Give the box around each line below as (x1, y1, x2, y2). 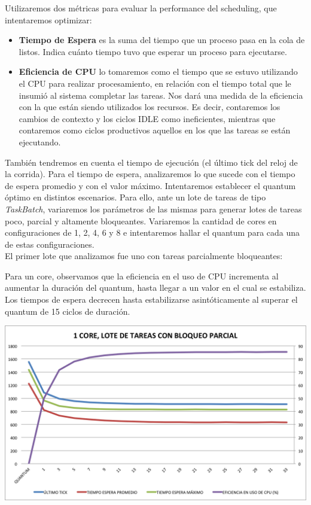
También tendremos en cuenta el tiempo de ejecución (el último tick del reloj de (5, 156, 298, 168)
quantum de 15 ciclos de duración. (5, 305, 130, 317)
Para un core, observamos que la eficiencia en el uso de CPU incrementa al (5, 269, 279, 282)
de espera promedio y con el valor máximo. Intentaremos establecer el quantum (5, 179, 296, 191)
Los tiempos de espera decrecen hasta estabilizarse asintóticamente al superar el (5, 293, 298, 306)
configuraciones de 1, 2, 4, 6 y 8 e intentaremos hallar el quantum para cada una (5, 226, 300, 239)
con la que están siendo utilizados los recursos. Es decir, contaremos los (19, 101, 280, 113)
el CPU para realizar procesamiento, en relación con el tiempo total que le (19, 77, 291, 89)
